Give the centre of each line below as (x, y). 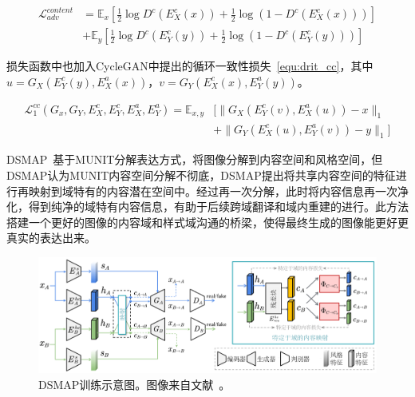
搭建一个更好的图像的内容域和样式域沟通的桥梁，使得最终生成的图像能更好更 (207, 222)
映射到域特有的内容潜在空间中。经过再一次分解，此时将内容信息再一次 (213, 191)
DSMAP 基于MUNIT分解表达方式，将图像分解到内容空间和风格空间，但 (195, 159)
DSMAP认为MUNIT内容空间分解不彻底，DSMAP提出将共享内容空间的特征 (201, 175)
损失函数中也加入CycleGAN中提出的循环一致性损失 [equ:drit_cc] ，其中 (190, 66)
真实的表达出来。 (51, 238)
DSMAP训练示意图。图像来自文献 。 (134, 384)
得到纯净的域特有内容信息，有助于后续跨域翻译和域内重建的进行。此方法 (218, 206)
